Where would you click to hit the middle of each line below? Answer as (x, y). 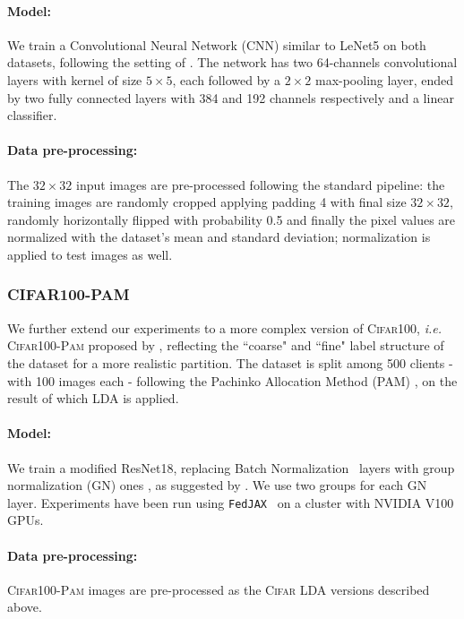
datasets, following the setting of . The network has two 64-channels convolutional (232, 62)
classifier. (32, 115)
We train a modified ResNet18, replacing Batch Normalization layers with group (231, 467)
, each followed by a (227, 79)
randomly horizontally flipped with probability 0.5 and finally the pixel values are (232, 219)
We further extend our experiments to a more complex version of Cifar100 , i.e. (224, 327)
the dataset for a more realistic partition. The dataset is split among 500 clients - (230, 362)
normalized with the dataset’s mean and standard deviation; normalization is (219, 237)
